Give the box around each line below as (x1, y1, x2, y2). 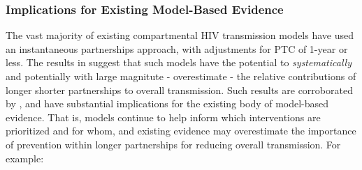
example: (6, 150, 44, 165)
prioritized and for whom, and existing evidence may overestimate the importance (6, 123, 356, 138)
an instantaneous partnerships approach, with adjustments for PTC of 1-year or (6, 41, 348, 56)
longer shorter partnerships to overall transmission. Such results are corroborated (6, 82, 353, 97)
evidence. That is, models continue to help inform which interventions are (6, 109, 321, 124)
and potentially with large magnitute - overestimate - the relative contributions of (6, 69, 356, 83)
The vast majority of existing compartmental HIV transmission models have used (6, 28, 354, 42)
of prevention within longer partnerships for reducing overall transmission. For (6, 137, 341, 151)
